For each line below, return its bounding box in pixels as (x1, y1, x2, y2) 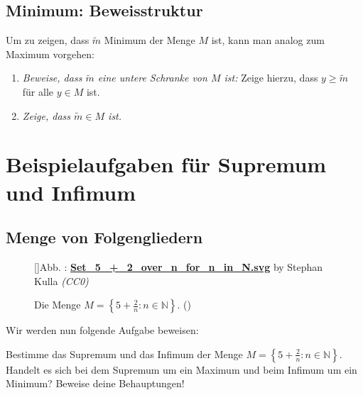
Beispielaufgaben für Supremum (6, 150, 327, 179)
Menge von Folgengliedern (6, 226, 203, 248)
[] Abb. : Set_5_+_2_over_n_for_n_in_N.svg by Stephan (34, 259, 323, 274)
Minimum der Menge (104, 33, 195, 48)
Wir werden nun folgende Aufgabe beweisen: (6, 323, 199, 338)
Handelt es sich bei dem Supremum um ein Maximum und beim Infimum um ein (6, 362, 357, 377)
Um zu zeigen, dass (6, 33, 90, 48)
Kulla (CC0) (34, 273, 89, 288)
